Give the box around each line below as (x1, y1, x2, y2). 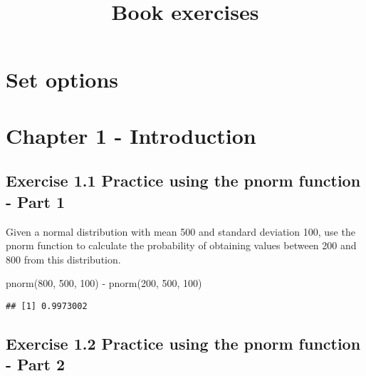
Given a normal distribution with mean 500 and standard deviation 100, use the (6, 224, 355, 239)
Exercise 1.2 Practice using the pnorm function (6, 332, 361, 354)
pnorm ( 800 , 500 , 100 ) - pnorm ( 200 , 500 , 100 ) (6, 276, 202, 291)
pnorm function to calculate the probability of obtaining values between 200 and (6, 238, 357, 253)
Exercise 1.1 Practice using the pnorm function (6, 169, 361, 192)
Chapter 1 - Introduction (6, 120, 256, 150)
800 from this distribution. (6, 251, 121, 266)
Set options (6, 65, 119, 94)
